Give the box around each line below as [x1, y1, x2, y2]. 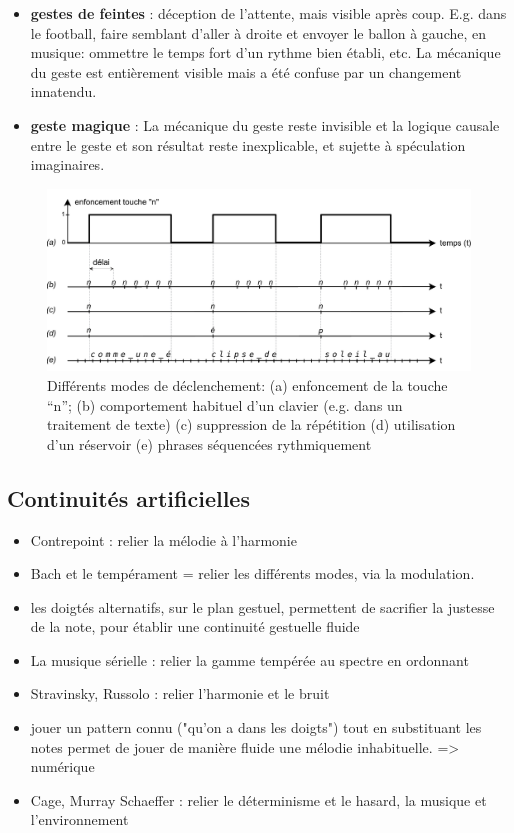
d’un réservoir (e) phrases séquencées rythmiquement [47, 433, 372, 454]
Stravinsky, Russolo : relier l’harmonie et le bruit [30, 683, 330, 704]
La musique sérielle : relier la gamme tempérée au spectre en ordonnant [30, 649, 469, 670]
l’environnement [30, 809, 129, 830]
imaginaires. [30, 154, 105, 175]
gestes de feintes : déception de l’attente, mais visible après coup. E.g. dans [30, 3, 507, 23]
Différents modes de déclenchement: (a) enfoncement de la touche [47, 374, 448, 395]
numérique [30, 756, 95, 777]
